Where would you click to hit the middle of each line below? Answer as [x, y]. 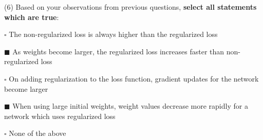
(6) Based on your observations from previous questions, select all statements [130, 7]
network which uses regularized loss [60, 116]
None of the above [37, 133]
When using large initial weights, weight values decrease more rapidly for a [130, 106]
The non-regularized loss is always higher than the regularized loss [113, 34]
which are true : [32, 17]
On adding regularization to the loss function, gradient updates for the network [134, 78]
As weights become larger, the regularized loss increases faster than [118, 51]
